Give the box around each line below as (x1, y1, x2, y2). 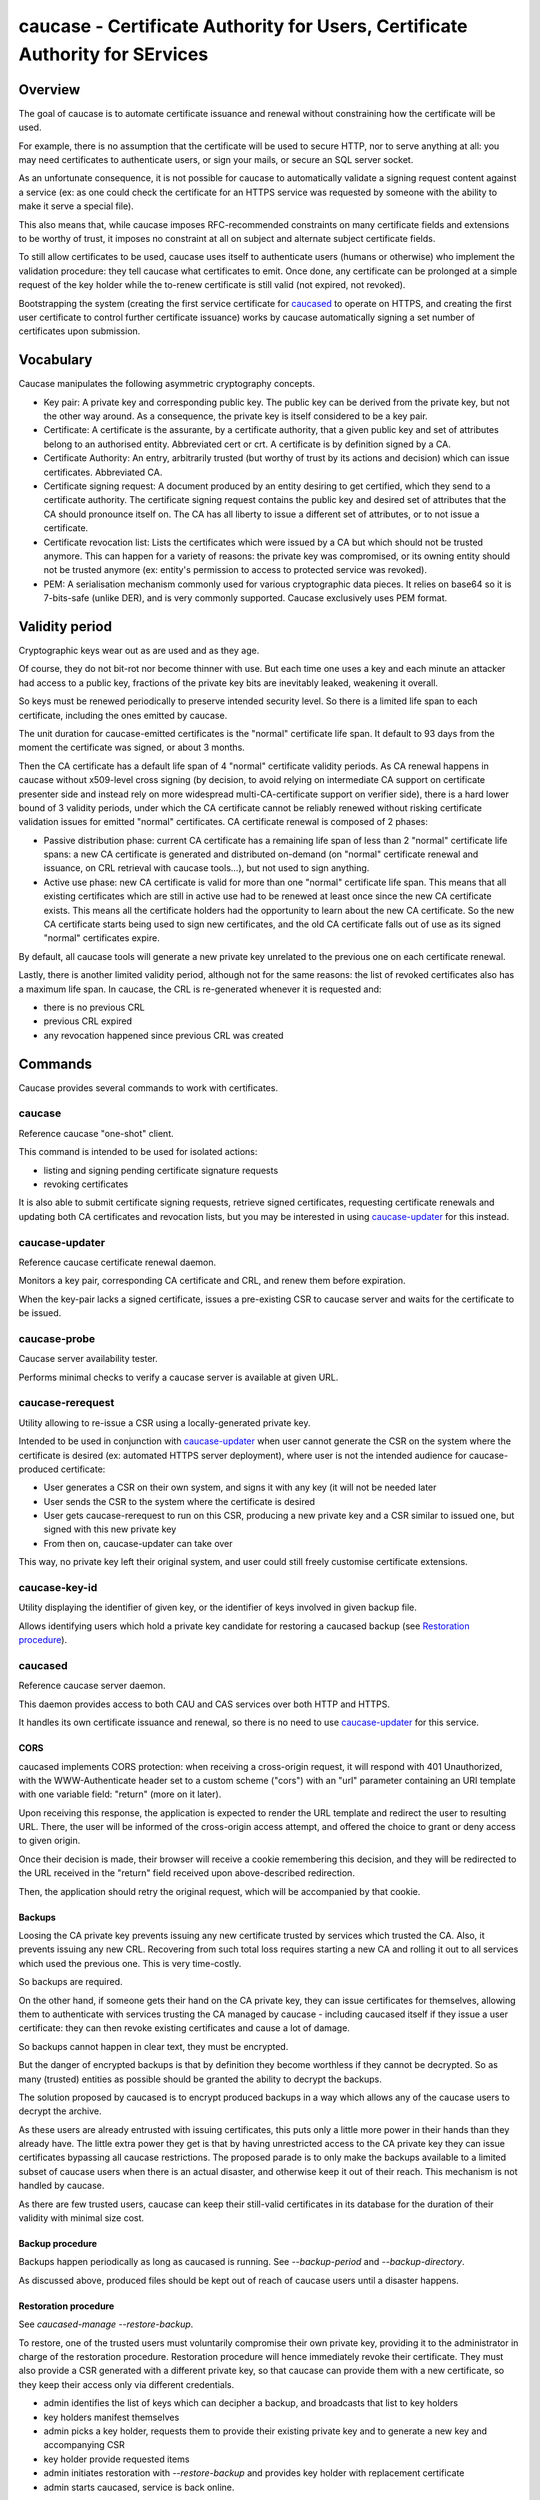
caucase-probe (18, 1331, 95, 1345)
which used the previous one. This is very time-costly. (18, 1957, 242, 1969)
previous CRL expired (43, 1015, 133, 1027)
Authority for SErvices (18, 43, 209, 65)
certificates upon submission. (18, 325, 141, 337)
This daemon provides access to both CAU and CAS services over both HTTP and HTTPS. (18, 1698, 390, 1710)
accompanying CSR (43, 2439, 125, 2451)
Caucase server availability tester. (18, 1353, 159, 1365)
